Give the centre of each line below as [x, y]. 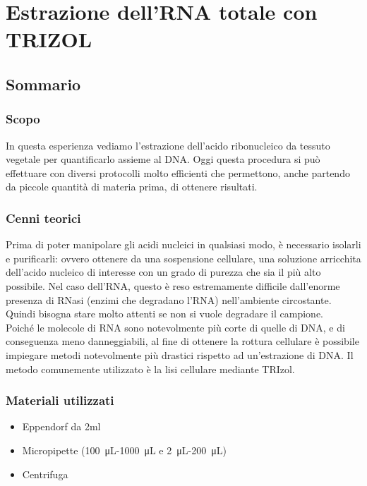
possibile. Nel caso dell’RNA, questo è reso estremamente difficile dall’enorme [173, 285]
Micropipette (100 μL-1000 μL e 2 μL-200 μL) [124, 450]
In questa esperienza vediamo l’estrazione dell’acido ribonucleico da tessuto [168, 145]
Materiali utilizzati [60, 400]
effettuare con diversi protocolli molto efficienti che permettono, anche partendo [178, 172]
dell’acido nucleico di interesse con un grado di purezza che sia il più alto [163, 272]
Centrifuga [45, 474]
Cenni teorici [43, 218]
